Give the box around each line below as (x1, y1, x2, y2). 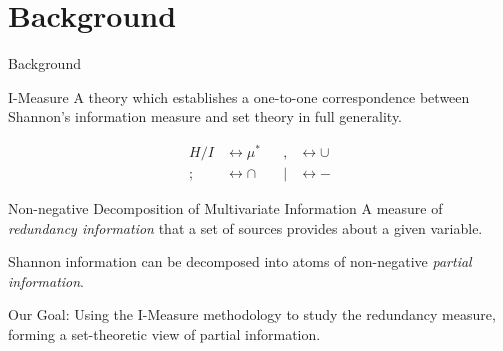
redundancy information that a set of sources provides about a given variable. (8, 217, 483, 238)
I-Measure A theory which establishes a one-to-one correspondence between (8, 86, 470, 107)
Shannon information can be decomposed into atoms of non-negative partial (8, 251, 472, 272)
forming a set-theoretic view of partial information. (8, 324, 321, 345)
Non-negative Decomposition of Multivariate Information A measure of (8, 198, 443, 219)
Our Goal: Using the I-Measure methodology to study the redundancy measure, (8, 304, 496, 325)
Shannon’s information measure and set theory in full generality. (8, 106, 403, 127)
